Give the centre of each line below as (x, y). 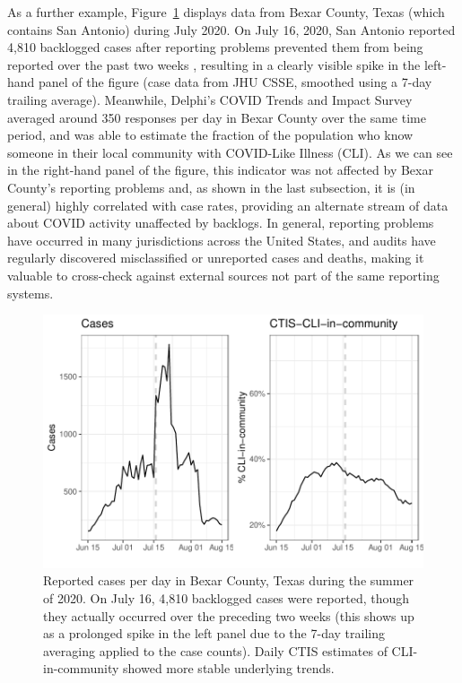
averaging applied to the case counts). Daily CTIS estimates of (215, 650)
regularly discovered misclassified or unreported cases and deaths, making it (216, 258)
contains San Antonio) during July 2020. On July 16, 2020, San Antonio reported (231, 29)
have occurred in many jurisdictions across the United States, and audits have (222, 240)
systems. (31, 293)
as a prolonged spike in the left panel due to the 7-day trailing (214, 633)
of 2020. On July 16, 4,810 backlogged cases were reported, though (227, 597)
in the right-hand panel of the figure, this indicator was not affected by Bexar (220, 170)
